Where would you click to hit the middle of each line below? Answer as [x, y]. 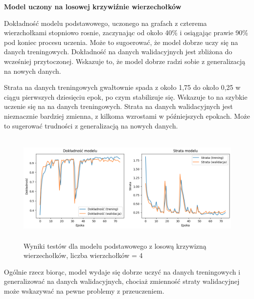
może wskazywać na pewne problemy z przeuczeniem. [84, 290]
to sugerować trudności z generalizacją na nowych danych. [91, 125]
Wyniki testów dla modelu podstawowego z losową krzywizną [115, 246]
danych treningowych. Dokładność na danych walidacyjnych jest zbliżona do [118, 52]
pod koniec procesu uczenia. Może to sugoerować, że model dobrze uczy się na [121, 42]
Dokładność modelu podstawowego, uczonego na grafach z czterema [105, 23]
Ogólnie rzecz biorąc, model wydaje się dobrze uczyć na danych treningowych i [122, 271]
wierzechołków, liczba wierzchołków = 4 [83, 255]
